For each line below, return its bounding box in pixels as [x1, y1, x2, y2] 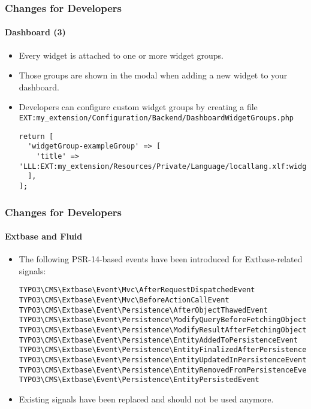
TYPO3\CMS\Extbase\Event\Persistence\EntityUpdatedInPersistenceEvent [19, 356, 307, 365]
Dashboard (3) [5, 26, 66, 38]
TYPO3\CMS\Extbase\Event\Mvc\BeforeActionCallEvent [19, 296, 230, 305]
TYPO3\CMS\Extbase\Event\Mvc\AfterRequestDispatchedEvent [19, 286, 255, 295]
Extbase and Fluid [5, 230, 83, 243]
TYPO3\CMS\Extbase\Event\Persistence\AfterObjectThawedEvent [19, 305, 268, 314]
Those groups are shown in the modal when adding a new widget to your [19, 69, 288, 81]
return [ [19, 132, 54, 141]
